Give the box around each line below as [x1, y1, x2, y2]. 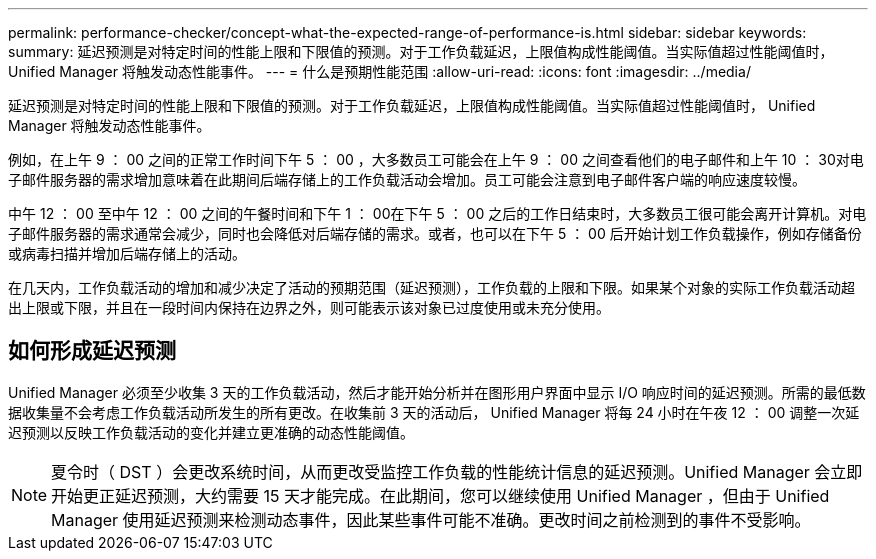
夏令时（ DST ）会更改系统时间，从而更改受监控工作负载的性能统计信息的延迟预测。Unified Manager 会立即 [51, 461, 863, 482]
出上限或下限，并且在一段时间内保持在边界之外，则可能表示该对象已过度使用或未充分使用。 [8, 299, 610, 316]
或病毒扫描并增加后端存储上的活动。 [8, 245, 246, 262]
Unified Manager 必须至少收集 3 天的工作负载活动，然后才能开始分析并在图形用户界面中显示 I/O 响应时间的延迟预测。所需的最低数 [8, 383, 866, 401]
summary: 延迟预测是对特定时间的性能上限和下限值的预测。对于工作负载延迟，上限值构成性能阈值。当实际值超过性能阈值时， [8, 43, 834, 60]
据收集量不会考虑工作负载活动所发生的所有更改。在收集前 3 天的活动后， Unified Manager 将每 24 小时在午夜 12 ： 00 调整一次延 [8, 403, 860, 421]
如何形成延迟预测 [8, 338, 176, 364]
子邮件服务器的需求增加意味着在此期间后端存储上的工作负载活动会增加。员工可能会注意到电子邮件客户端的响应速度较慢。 [8, 171, 806, 188]
